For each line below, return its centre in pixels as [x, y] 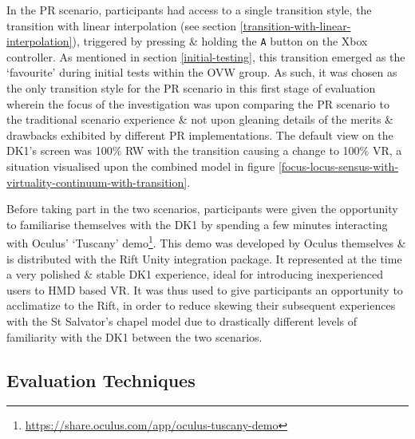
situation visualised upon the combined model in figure [141, 166]
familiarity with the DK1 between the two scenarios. [134, 336]
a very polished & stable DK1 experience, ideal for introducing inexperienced [195, 274]
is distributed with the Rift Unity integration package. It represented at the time [204, 258]
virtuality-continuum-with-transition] [97, 182]
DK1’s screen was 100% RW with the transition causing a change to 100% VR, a [204, 150]
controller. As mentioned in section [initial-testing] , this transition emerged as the [206, 56]
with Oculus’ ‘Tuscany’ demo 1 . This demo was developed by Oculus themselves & [206, 242]
